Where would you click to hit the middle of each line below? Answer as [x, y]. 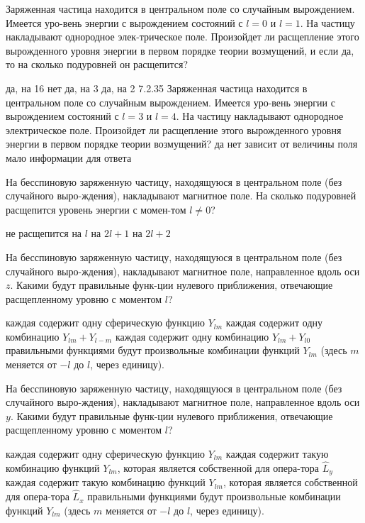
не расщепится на [44, 233]
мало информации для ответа [69, 157]
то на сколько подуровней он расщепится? [97, 64]
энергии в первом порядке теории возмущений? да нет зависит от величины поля [182, 144]
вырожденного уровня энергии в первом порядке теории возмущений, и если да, [180, 50]
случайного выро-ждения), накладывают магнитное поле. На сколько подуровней [181, 196]
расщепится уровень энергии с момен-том [96, 209]
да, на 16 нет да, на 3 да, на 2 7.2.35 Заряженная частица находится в [157, 88]
